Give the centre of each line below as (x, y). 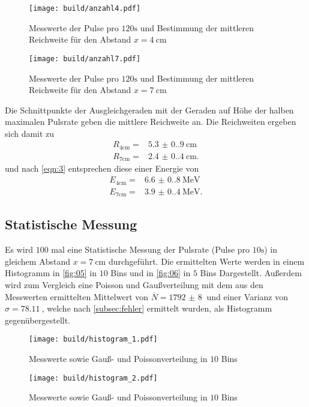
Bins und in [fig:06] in (151, 273)
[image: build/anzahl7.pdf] (85, 59)
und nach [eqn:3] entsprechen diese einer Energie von (102, 168)
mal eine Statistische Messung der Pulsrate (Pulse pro (151, 249)
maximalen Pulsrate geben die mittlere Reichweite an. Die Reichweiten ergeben (151, 122)
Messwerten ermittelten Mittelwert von (77, 296)
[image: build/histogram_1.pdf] (93, 339)
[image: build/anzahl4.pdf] (85, 8)
